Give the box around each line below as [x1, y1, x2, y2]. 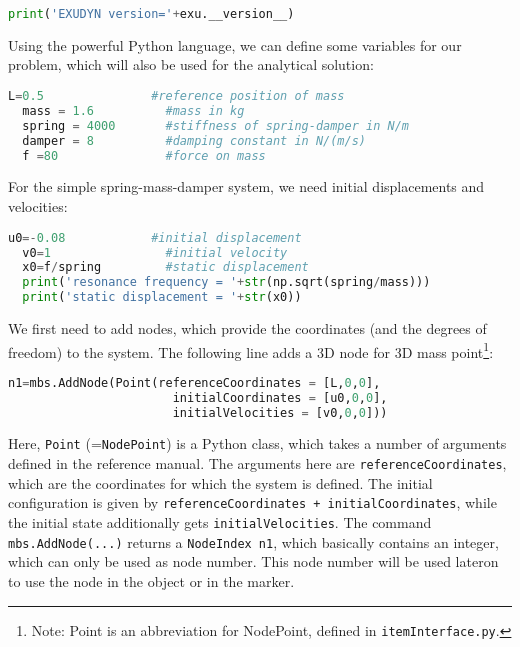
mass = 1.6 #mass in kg [22, 103, 245, 118]
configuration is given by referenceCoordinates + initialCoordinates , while [8, 492, 497, 513]
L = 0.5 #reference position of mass [8, 89, 345, 104]
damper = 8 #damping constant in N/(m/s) [22, 133, 366, 148]
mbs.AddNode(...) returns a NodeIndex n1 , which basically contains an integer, [8, 531, 499, 552]
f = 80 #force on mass [22, 148, 266, 163]
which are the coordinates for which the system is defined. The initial [8, 472, 433, 493]
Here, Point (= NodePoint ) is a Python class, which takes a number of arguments [8, 433, 507, 454]
